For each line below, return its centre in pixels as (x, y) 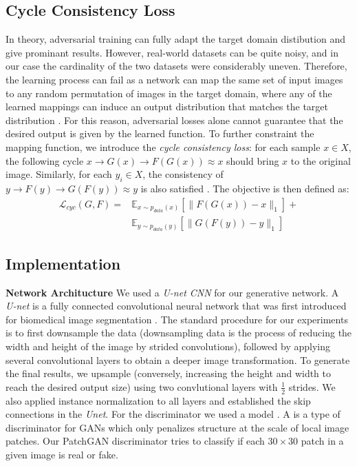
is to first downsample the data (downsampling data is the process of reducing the (179, 333)
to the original (321, 160)
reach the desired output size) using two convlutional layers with (142, 386)
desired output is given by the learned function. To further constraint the (160, 133)
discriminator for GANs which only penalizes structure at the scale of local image (177, 427)
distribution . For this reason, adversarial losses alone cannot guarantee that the (174, 120)
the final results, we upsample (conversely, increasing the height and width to (169, 373)
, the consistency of (183, 174)
